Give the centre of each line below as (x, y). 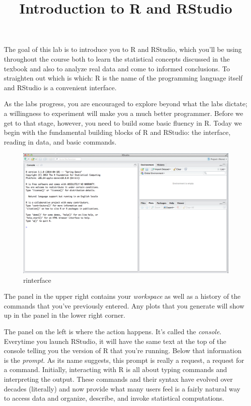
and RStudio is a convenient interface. (60, 87)
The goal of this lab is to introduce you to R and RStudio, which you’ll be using (123, 49)
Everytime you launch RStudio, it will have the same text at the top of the (115, 341)
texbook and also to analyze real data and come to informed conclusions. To (117, 68)
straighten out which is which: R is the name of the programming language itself (123, 78)
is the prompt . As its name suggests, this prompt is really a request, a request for (124, 360)
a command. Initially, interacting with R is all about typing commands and (116, 369)
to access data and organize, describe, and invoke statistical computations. (114, 398)
